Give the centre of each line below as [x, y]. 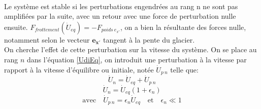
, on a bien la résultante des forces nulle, [183, 27]
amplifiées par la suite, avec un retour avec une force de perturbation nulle [120, 16]
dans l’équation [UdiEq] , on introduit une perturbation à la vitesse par [137, 59]
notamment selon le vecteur [47, 39]
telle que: [184, 69]
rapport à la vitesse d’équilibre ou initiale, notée [79, 69]
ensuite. [16, 27]
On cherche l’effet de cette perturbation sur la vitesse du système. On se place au [130, 49]
